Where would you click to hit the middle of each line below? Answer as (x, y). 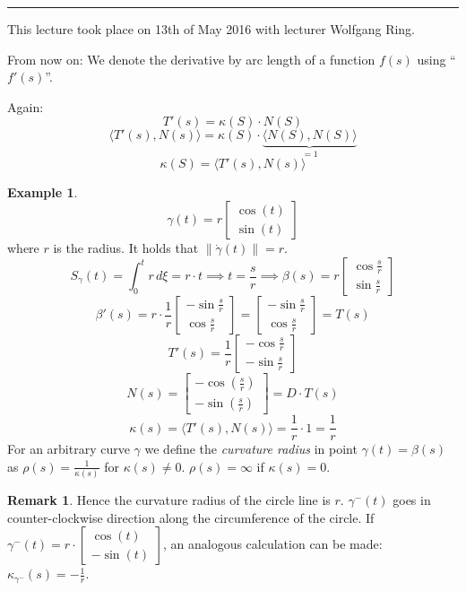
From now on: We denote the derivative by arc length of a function (191, 59)
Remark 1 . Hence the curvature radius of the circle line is (169, 500)
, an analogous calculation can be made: (272, 544)
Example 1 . (43, 191)
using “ (436, 59)
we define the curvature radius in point (251, 449)
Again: (26, 106)
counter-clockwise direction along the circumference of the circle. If (191, 517)
